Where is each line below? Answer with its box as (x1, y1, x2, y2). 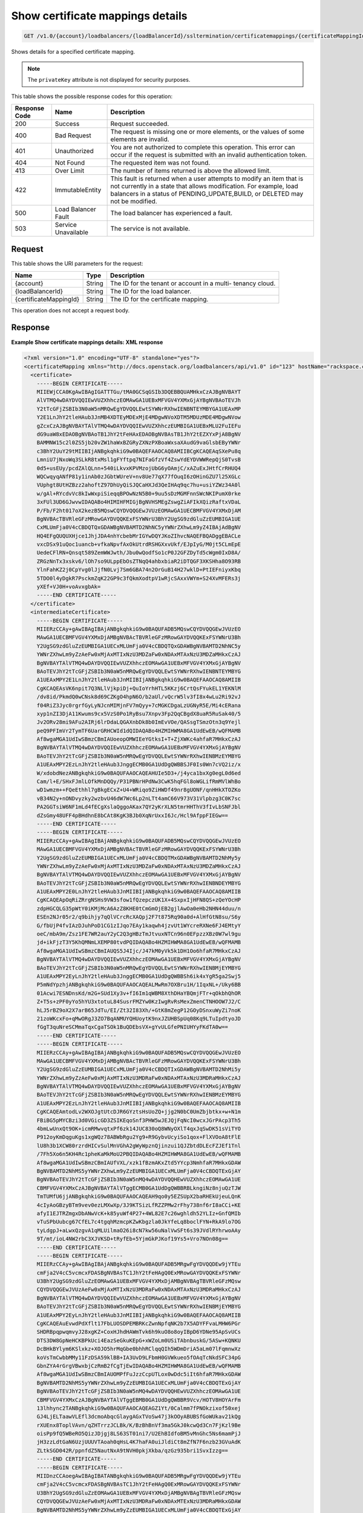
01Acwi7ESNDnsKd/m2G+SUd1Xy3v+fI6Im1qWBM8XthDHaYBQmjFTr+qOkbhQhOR (36, 990, 241, 997)
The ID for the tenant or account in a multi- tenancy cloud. (110, 279, 276, 287)
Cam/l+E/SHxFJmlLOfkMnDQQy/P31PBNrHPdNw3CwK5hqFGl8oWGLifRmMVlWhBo (36, 778, 241, 785)
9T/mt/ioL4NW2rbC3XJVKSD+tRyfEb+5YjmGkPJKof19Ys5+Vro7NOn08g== (36, 1235, 229, 1242)
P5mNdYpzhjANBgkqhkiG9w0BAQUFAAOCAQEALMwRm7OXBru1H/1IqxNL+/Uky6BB (36, 981, 241, 988)
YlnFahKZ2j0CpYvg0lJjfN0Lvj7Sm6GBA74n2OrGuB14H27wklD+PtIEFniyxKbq (36, 566, 241, 573)
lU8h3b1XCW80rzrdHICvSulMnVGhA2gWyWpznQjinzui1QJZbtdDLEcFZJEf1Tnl (36, 1142, 241, 1149)
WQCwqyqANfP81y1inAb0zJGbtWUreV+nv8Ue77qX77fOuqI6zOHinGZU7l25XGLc (36, 473, 241, 480)
